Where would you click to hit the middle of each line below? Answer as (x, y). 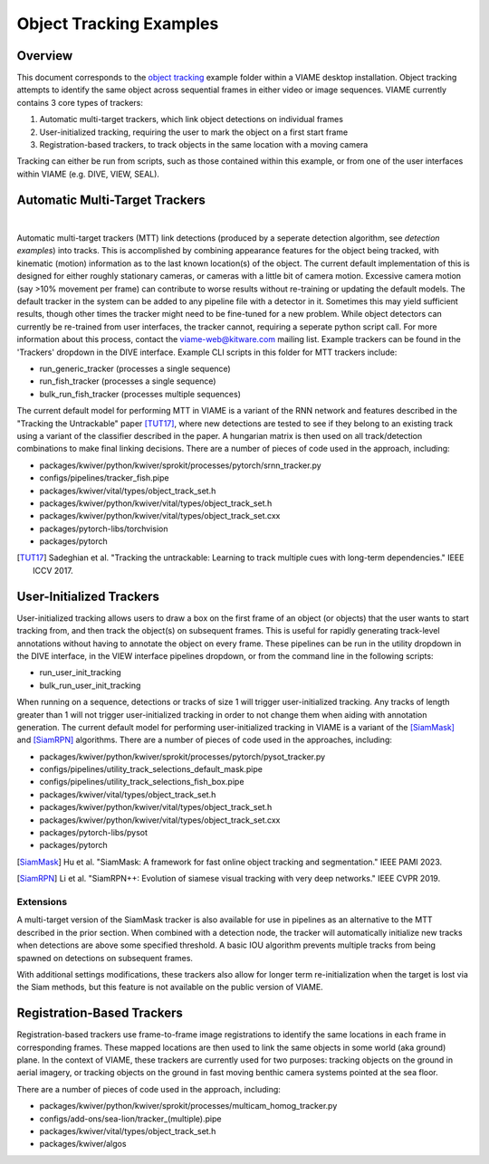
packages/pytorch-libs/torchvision (104, 529)
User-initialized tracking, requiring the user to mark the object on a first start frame (194, 132)
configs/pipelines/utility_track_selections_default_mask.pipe (151, 769)
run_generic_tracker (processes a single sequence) (135, 368)
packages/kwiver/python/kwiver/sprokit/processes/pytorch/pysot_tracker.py (182, 757)
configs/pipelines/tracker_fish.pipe (104, 478)
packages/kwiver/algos (83, 1144)
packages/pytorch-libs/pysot (94, 833)
